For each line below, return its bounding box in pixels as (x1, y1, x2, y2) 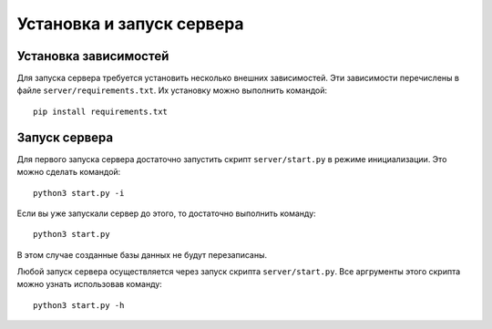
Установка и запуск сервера (16, 14, 245, 34)
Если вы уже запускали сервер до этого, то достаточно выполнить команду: (16, 208, 316, 219)
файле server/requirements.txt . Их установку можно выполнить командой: (16, 85, 328, 96)
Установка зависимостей (16, 48, 169, 64)
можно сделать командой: (16, 167, 121, 178)
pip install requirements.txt (33, 106, 169, 117)
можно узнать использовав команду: (16, 279, 163, 290)
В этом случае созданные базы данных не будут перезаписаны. (16, 249, 268, 260)
